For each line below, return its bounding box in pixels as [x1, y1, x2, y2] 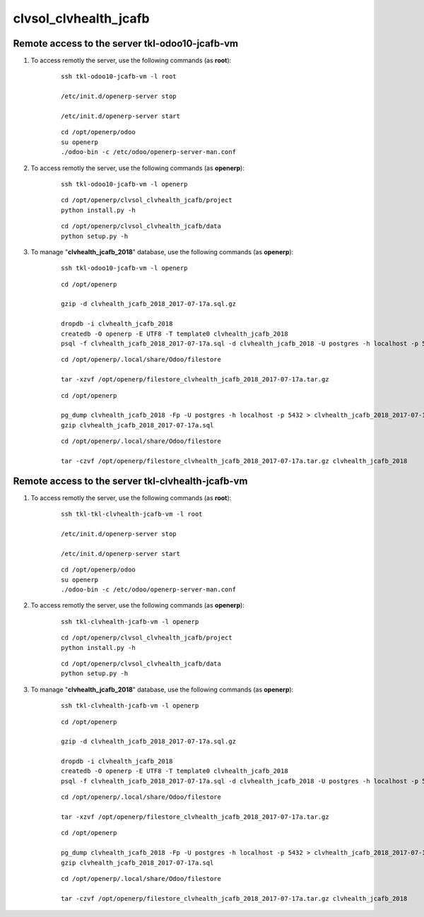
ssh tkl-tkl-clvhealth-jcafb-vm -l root [61, 510, 203, 519]
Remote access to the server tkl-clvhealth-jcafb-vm [13, 475, 248, 487]
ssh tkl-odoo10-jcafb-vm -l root [61, 73, 177, 81]
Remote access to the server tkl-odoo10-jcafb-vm [13, 37, 239, 49]
